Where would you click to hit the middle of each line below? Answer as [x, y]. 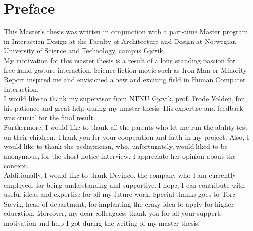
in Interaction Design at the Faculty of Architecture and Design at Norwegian [120, 41]
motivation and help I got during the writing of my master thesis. [102, 223]
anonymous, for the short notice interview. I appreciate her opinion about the [120, 156]
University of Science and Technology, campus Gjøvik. [85, 51]
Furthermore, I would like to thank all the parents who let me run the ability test [126, 127]
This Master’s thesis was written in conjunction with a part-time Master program [126, 31]
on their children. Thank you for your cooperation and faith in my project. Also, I [126, 136]
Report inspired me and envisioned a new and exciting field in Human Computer [125, 79]
